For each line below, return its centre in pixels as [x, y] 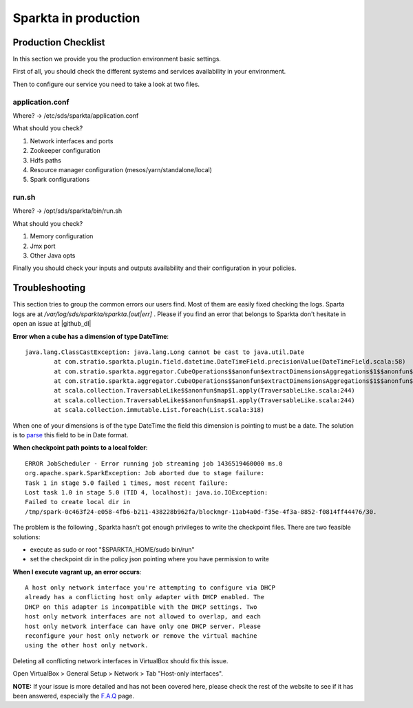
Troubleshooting [49, 288]
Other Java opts [53, 256]
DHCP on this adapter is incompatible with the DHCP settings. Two [141, 607]
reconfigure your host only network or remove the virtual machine [141, 636]
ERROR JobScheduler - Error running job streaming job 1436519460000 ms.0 [154, 464]
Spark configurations [60, 180]
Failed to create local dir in [78, 502]
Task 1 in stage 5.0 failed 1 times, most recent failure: [127, 483]
